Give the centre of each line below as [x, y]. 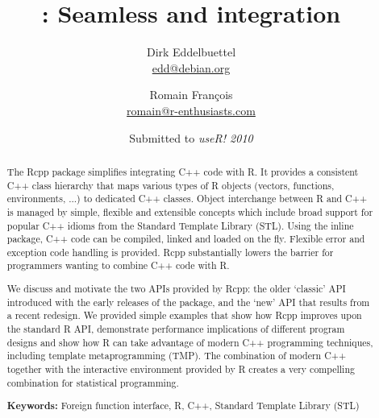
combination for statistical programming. [93, 382]
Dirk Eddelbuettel [191, 52]
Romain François [191, 95]
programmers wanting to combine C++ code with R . [118, 265]
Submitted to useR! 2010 [191, 137]
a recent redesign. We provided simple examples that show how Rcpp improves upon [184, 315]
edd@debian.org [191, 67]
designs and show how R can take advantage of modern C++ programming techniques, [190, 342]
